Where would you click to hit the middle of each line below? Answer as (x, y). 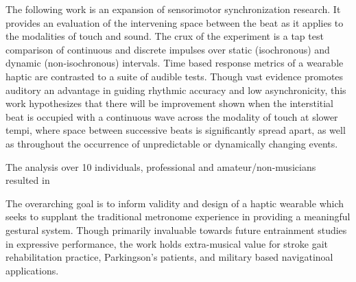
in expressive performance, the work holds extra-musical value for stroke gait (167, 243)
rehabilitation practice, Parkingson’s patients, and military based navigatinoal (169, 257)
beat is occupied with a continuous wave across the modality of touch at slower (172, 116)
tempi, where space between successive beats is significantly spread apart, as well (176, 130)
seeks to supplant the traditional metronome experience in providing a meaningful (178, 216)
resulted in (28, 180)
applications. (32, 270)
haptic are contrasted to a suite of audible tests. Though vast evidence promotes (175, 76)
